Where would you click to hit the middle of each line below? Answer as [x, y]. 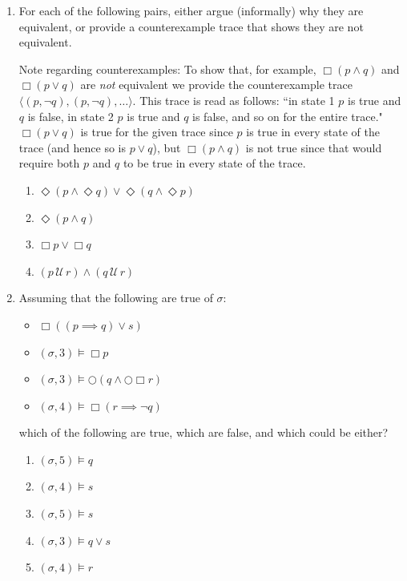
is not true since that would [314, 147]
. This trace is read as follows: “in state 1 [234, 100]
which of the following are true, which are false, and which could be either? [203, 432]
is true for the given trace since [157, 132]
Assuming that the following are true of [116, 298]
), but [167, 147]
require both [49, 163]
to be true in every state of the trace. [214, 163]
